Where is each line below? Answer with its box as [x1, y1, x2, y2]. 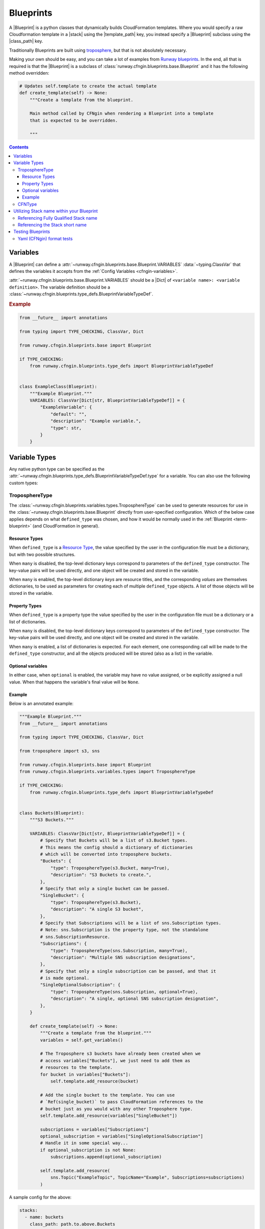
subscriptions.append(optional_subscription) [50, 1154, 162, 1160]
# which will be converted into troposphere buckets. [40, 851, 172, 857]
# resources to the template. [40, 1065, 113, 1070]
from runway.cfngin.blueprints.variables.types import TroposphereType [19, 769, 196, 774]
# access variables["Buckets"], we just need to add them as [40, 1057, 190, 1063]
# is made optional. [40, 975, 90, 981]
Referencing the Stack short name [18, 222, 87, 228]
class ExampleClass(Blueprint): [19, 384, 98, 389]
